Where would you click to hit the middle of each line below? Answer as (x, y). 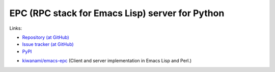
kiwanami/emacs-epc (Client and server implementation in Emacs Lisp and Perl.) (107, 61)
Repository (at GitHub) (46, 37)
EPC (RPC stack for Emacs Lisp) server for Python (117, 13)
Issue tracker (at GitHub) (48, 44)
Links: (16, 28)
